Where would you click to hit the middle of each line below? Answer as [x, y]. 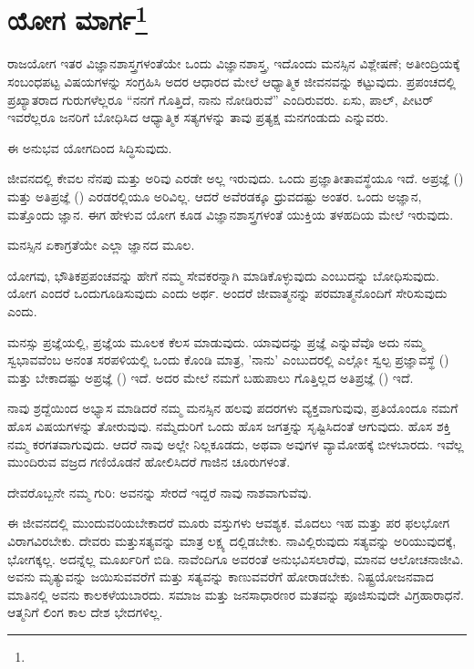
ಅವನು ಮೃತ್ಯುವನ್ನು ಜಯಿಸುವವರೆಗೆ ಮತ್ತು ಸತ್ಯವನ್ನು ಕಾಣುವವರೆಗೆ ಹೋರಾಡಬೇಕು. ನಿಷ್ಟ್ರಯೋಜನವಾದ [221, 576]
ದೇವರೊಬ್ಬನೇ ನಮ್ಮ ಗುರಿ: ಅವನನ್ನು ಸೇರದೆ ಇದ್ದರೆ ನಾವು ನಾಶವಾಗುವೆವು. [160, 492]
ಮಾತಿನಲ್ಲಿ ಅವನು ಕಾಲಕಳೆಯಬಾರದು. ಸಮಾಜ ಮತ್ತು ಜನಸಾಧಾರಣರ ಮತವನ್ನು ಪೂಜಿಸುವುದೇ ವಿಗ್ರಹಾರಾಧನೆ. [236, 594]
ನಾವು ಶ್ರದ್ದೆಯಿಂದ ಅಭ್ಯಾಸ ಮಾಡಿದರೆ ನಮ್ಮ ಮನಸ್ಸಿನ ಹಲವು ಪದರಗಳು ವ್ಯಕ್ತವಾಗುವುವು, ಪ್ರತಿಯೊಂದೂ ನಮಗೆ [233, 408]
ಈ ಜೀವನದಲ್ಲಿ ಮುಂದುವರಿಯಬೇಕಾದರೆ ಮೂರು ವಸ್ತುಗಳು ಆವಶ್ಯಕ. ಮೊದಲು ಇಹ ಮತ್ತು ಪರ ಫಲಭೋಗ [228, 523]
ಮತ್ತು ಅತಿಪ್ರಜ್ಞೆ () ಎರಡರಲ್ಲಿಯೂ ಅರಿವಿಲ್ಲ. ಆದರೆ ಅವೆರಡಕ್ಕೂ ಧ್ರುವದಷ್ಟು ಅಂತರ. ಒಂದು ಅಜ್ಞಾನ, [215, 196]
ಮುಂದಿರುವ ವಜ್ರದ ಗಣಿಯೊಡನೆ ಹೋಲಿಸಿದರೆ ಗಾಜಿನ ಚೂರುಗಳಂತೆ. [149, 462]
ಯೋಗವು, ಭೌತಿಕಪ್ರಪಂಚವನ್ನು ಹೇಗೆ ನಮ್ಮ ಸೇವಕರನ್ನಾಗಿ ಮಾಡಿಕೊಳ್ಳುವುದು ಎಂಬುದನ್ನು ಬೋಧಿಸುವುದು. [223, 275]
